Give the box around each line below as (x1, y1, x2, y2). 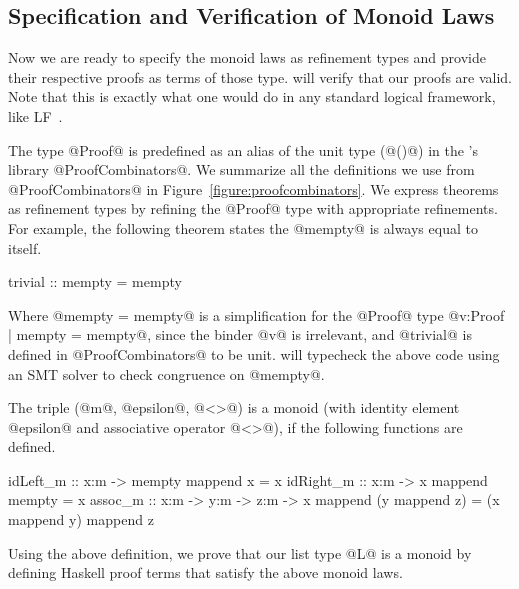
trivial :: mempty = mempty (8, 271, 182, 292)
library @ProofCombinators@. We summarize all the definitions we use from (8, 159, 475, 180)
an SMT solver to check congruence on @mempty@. (8, 363, 325, 384)
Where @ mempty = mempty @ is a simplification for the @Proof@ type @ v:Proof (8, 304, 505, 325)
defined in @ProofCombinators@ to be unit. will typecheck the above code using (8, 343, 500, 364)
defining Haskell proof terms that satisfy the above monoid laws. (8, 562, 403, 583)
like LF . (8, 105, 63, 126)
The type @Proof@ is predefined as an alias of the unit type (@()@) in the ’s (8, 139, 478, 160)
